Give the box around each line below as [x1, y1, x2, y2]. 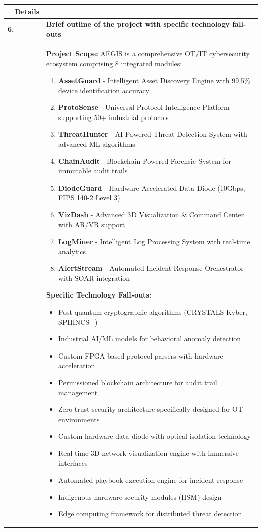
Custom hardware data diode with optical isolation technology [58, 431, 251, 441]
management [58, 387, 98, 397]
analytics [58, 246, 86, 256]
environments [58, 413, 100, 424]
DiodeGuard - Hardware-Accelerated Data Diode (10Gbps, [58, 182, 245, 193]
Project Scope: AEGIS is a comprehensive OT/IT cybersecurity [46, 48, 250, 58]
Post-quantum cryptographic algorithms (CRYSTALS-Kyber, [58, 307, 247, 317]
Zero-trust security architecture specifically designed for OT [58, 404, 243, 415]
